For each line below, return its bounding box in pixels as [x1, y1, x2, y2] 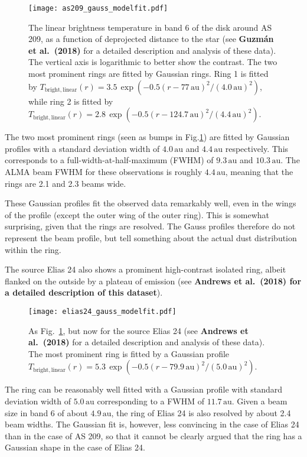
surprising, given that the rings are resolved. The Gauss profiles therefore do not [5, 220, 296, 232]
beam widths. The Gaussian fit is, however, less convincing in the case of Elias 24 [5, 418, 299, 430]
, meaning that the [225, 166, 293, 177]
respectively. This [225, 142, 289, 154]
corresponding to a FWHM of [97, 394, 204, 407]
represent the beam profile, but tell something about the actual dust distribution [5, 231, 297, 244]
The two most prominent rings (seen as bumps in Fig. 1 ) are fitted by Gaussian [5, 131, 290, 143]
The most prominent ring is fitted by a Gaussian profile [28, 347, 230, 359]
